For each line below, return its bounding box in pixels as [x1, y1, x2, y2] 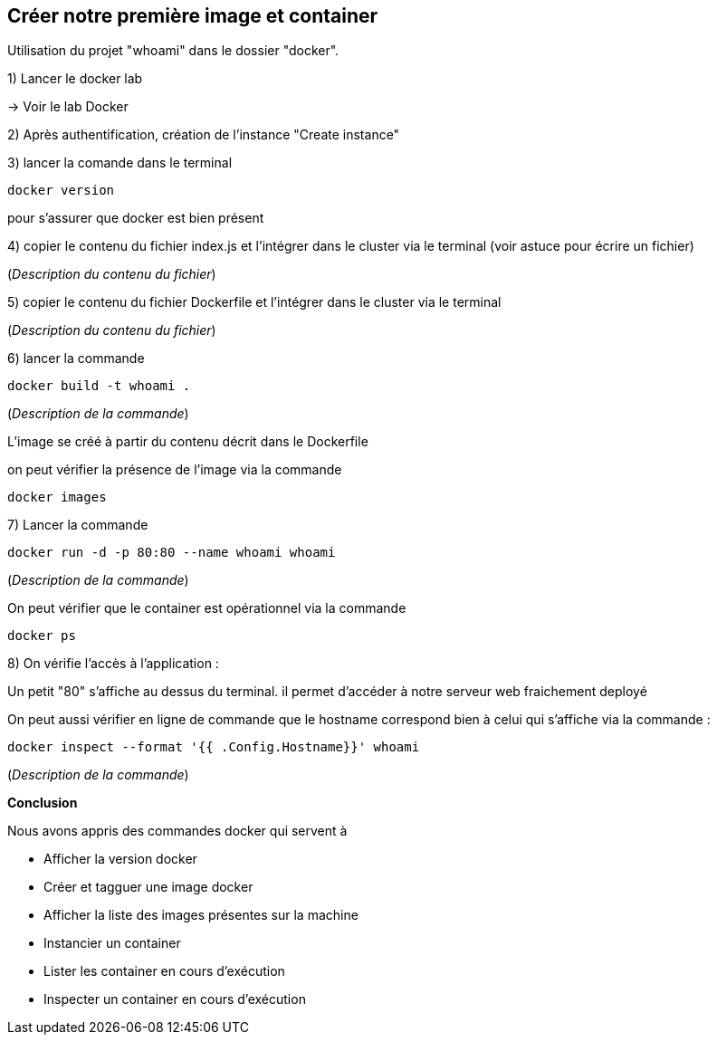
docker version [7, 183, 115, 198]
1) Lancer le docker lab [7, 71, 143, 87]
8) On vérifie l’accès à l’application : [7, 655, 219, 672]
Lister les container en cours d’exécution [43, 963, 285, 980]
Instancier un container [43, 935, 181, 951]
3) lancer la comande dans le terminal [7, 155, 233, 171]
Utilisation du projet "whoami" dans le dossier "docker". [7, 43, 339, 59]
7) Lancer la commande [7, 517, 148, 533]
